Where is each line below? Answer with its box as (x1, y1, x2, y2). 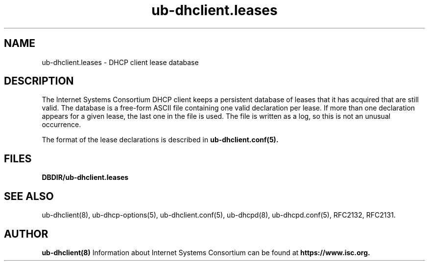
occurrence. (42, 120, 81, 129)
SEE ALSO (4, 190, 54, 202)
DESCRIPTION (4, 75, 74, 88)
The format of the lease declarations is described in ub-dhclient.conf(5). (42, 135, 279, 144)
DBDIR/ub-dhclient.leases (42, 173, 129, 182)
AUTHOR (4, 227, 48, 240)
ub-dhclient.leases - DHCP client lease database (42, 58, 199, 66)
